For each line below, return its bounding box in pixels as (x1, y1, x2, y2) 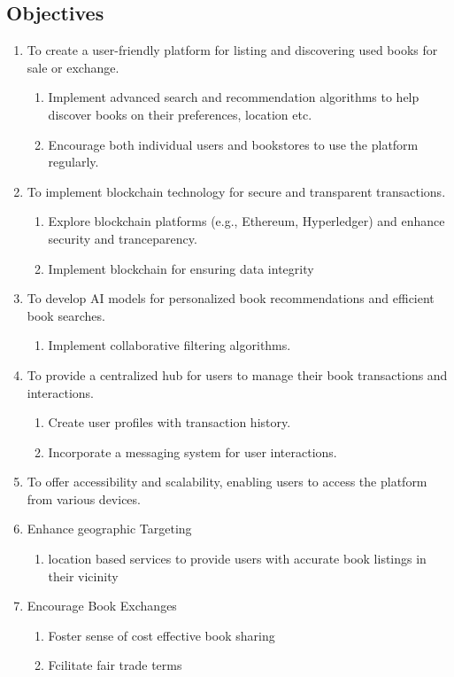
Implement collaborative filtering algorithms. (48, 336, 291, 354)
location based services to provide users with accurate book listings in (48, 549, 427, 568)
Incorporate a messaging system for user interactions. (48, 442, 337, 461)
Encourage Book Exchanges (27, 596, 177, 615)
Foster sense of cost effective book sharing (48, 626, 275, 644)
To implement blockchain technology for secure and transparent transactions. (27, 182, 446, 200)
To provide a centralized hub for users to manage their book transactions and (27, 365, 448, 384)
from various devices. (27, 489, 141, 508)
